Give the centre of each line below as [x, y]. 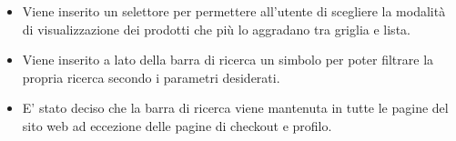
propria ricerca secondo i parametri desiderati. [151, 77]
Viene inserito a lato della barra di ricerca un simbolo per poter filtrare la [228, 60]
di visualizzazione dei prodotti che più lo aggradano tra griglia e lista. [216, 29]
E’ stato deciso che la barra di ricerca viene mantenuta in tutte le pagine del [235, 108]
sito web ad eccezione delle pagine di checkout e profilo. [177, 125]
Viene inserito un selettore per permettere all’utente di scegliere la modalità [234, 11]
